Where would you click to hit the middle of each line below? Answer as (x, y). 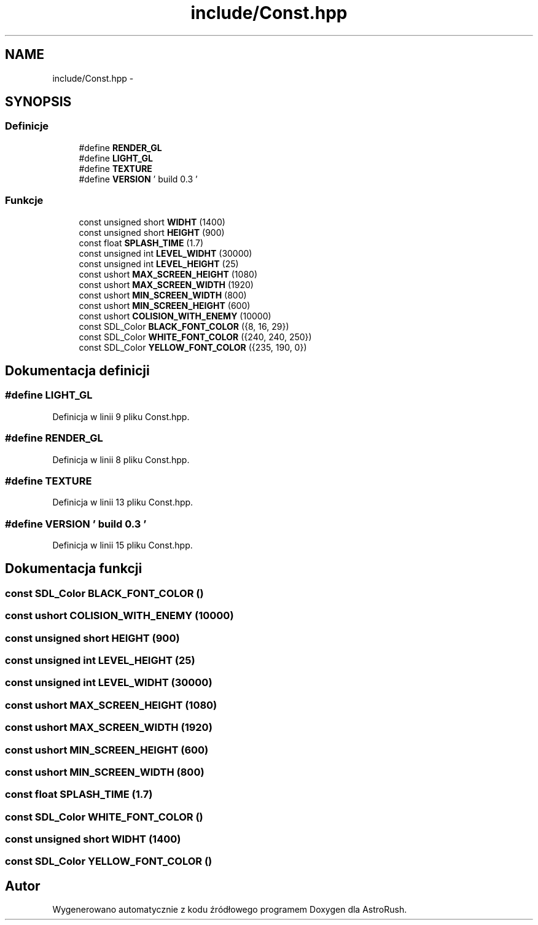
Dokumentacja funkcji (74, 569)
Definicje (27, 126)
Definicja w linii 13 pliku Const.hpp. (123, 502)
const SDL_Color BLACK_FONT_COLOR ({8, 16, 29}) (184, 326)
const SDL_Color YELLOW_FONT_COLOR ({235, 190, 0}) (193, 347)
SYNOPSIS (38, 102)
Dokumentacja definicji (77, 370)
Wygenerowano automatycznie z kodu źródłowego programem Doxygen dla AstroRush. (230, 910)
